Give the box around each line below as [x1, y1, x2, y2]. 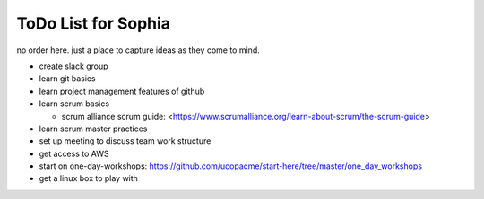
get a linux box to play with [39, 173, 139, 184]
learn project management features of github [39, 86, 205, 96]
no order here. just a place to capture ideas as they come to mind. [16, 45, 260, 55]
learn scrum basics [39, 98, 110, 109]
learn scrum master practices [39, 123, 148, 134]
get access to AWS [39, 148, 109, 159]
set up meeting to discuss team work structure [39, 136, 212, 146]
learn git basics [39, 73, 96, 84]
